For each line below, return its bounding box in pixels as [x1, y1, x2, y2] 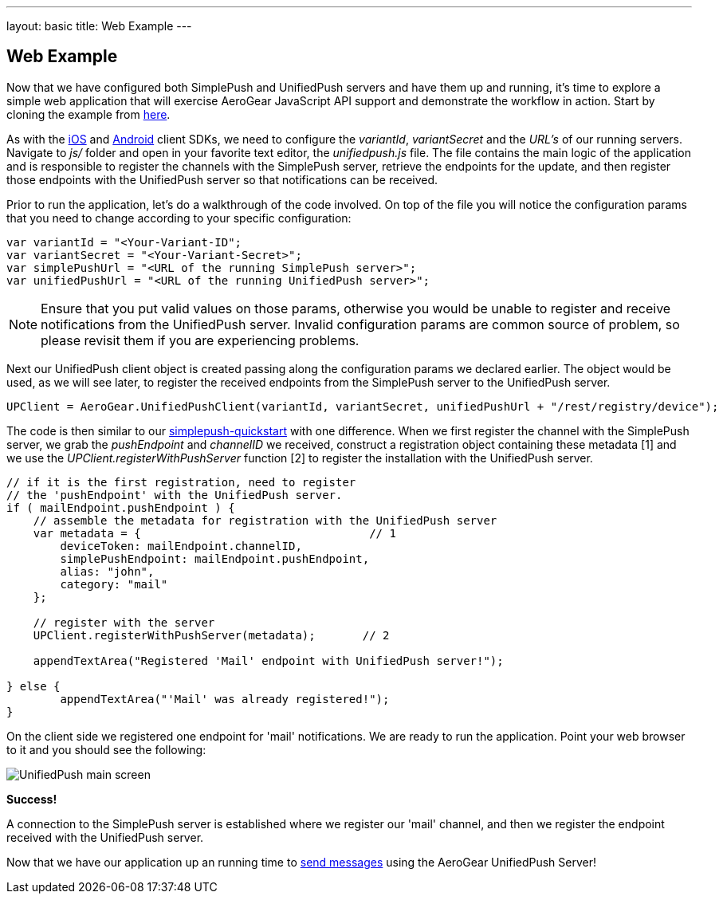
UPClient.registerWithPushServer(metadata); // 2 [33, 628, 390, 642]
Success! [6, 792, 57, 806]
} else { [6, 679, 61, 693]
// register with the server [33, 615, 215, 629]
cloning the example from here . [6, 107, 171, 121]
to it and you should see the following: [6, 742, 206, 757]
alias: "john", [60, 564, 155, 578]
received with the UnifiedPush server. [6, 830, 204, 844]
